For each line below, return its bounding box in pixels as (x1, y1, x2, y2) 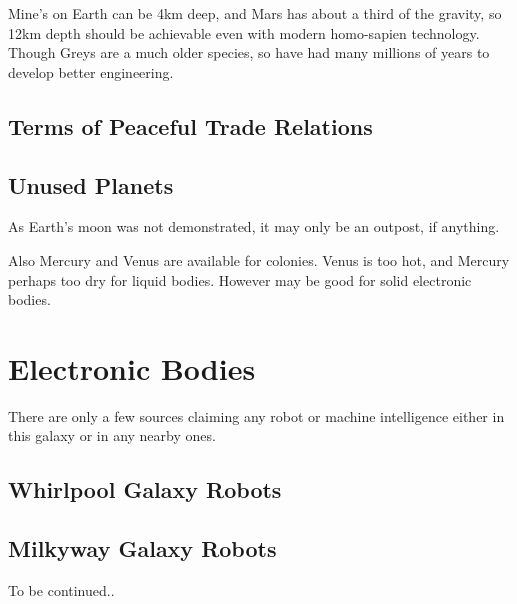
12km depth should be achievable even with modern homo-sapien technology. (8, 22, 480, 43)
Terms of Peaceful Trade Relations (8, 110, 373, 141)
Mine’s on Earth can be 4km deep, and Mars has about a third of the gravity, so (8, 3, 502, 23)
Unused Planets (8, 169, 174, 200)
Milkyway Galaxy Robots (8, 533, 277, 564)
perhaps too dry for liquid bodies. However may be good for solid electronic (8, 269, 472, 290)
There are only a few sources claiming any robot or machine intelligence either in (8, 405, 505, 426)
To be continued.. (8, 580, 115, 601)
